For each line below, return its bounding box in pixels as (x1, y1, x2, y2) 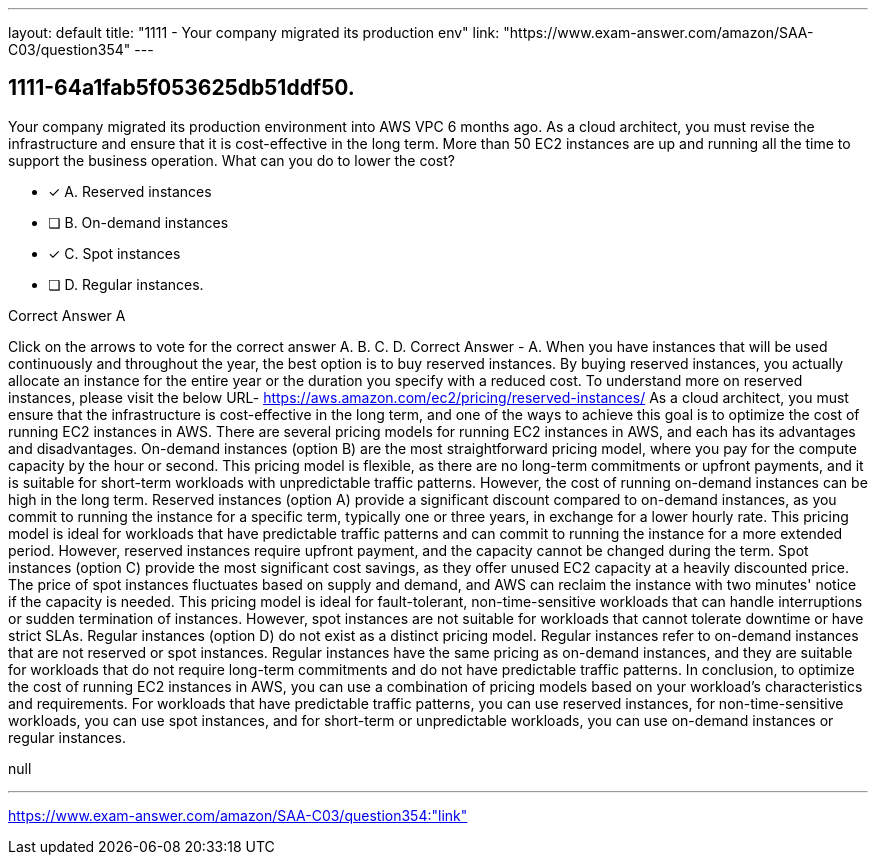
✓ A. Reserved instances (48, 182, 212, 200)
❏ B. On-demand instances (48, 213, 229, 231)
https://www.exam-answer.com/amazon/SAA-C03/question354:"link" (8, 806, 468, 824)
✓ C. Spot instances (48, 244, 181, 262)
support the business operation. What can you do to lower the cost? (8, 151, 455, 169)
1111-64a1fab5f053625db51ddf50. (8, 75, 355, 101)
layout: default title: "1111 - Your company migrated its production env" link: (8, 24, 500, 41)
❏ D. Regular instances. (48, 275, 204, 293)
